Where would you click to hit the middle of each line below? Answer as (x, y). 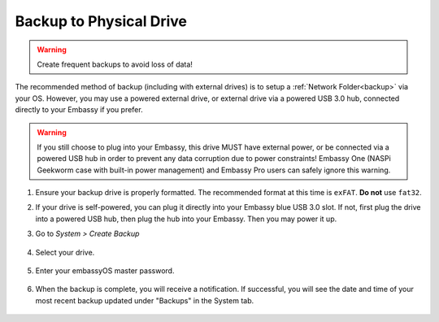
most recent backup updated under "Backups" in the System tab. (145, 300)
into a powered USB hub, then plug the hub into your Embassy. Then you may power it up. (186, 219)
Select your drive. (65, 252)
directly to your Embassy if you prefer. (79, 110)
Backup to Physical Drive (101, 21)
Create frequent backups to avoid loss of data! (115, 64)
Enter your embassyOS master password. (105, 271)
